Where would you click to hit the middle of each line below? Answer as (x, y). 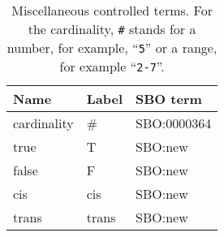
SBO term (169, 99)
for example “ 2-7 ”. (112, 66)
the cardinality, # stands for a (112, 29)
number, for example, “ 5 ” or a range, (112, 47)
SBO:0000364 (174, 123)
